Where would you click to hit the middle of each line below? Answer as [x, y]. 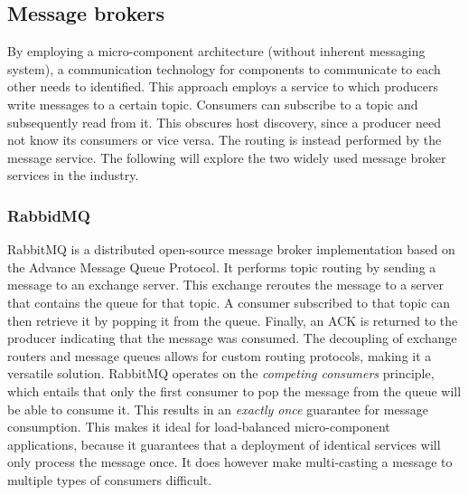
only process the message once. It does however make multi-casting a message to [230, 462]
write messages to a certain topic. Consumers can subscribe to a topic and [213, 104]
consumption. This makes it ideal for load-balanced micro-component [199, 427]
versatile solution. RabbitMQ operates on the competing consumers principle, [221, 373]
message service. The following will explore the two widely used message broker [227, 157]
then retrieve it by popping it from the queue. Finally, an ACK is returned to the [233, 320]
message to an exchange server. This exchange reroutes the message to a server [225, 285]
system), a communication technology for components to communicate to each [224, 68]
